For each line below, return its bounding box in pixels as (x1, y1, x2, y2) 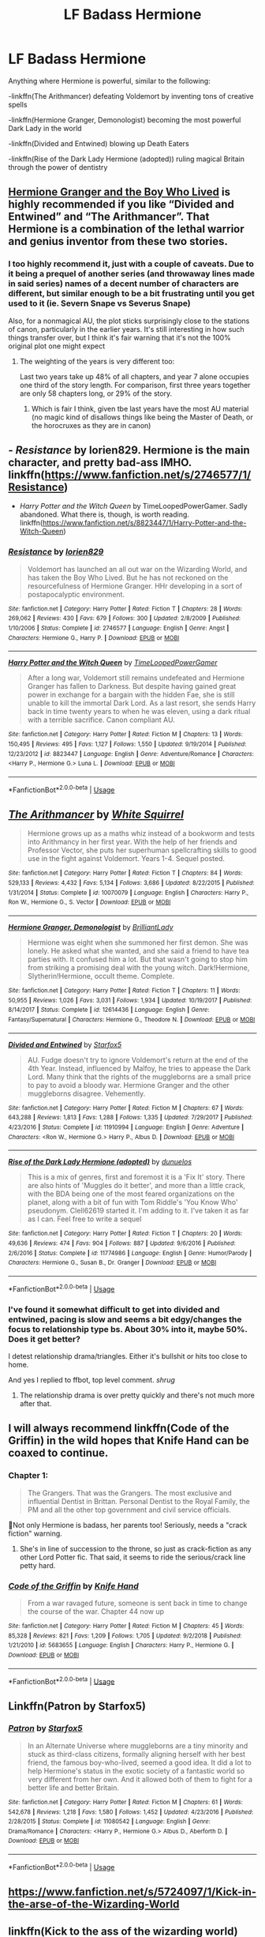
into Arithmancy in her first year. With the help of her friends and (27, 837, 238, 847)
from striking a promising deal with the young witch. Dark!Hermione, (27, 963, 250, 972)
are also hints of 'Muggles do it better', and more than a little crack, (27, 1181, 246, 1190)
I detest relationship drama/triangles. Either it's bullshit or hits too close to (8, 1351, 248, 1360)
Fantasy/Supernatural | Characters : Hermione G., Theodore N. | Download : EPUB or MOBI (8, 1016, 256, 1024)
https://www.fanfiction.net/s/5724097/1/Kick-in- (8, 1886, 257, 1899)
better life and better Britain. (27, 1783, 120, 1792)
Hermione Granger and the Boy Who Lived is (8, 186, 231, 199)
